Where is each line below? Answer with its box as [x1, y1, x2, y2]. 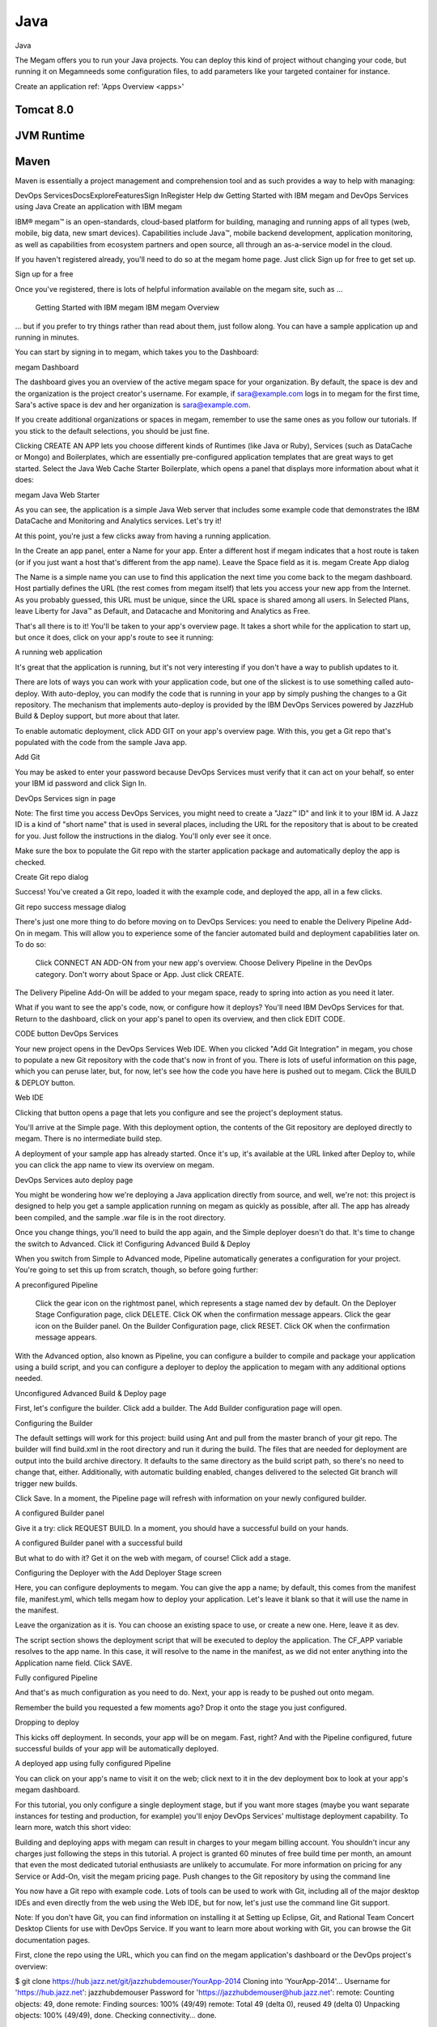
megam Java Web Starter [15, 490, 100, 499]
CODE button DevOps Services [15, 1029, 119, 1039]
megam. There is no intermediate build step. [15, 1133, 163, 1143]
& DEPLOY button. [15, 1078, 76, 1087]
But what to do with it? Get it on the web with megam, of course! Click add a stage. [15, 1553, 291, 1562]
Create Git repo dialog [15, 872, 89, 881]
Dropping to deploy [15, 1717, 80, 1727]
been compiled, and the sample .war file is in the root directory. [15, 1212, 227, 1222]
